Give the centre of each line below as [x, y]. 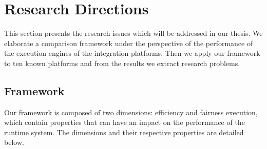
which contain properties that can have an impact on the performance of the [125, 122]
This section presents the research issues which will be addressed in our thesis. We [133, 33]
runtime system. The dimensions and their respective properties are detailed [124, 132]
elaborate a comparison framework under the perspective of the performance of [129, 43]
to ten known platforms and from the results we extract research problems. [122, 63]
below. [14, 142]
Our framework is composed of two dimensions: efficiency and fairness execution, [131, 112]
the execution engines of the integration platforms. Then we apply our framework [132, 53]
